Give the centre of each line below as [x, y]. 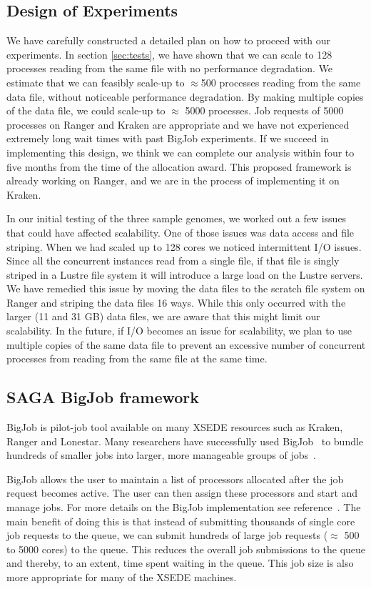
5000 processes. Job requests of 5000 [264, 110]
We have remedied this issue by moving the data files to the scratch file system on [186, 288]
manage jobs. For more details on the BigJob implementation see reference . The [184, 507]
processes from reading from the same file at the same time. [137, 358]
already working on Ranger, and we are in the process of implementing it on [173, 180]
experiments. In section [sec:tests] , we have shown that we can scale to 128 [169, 54]
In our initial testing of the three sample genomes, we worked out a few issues [177, 218]
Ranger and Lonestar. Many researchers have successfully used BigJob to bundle [185, 441]
